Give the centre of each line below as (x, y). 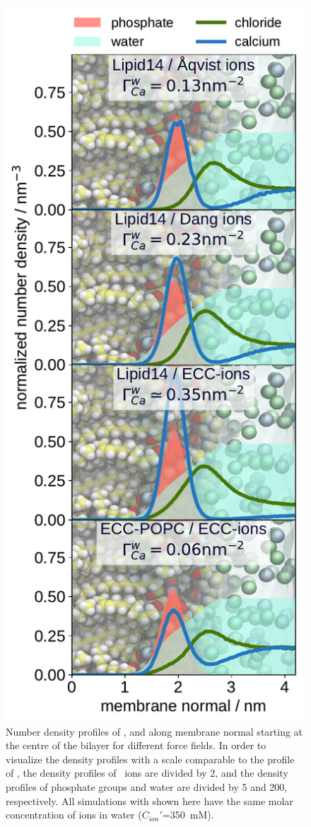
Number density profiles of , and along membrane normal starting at (154, 731)
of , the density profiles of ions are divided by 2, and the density (147, 773)
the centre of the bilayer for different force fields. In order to (136, 745)
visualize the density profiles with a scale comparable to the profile (150, 759)
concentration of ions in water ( (74, 815)
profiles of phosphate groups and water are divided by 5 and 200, (147, 787)
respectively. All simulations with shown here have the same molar (149, 800)
